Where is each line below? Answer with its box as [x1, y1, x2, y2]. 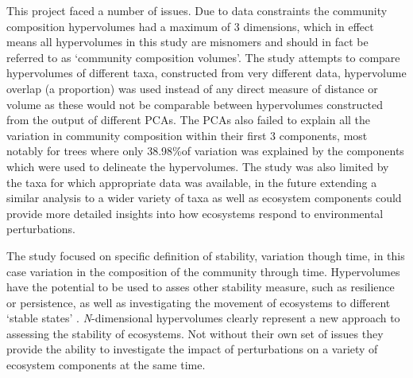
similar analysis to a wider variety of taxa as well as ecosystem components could [6, 189, 402, 206]
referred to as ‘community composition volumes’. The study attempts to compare [6, 49, 400, 65]
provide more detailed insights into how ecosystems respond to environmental [6, 205, 384, 221]
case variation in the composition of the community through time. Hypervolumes [6, 263, 400, 279]
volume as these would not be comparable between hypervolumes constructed [6, 95, 384, 112]
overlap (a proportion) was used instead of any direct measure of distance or [6, 80, 378, 96]
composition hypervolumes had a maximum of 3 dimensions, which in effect [6, 18, 374, 34]
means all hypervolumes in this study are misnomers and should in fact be [6, 33, 369, 50]
